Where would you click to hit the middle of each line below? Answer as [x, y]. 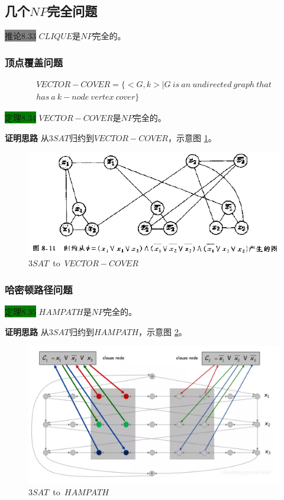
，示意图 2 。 [163, 331]
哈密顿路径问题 [39, 289]
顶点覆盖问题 [34, 62]
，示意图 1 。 [192, 137]
